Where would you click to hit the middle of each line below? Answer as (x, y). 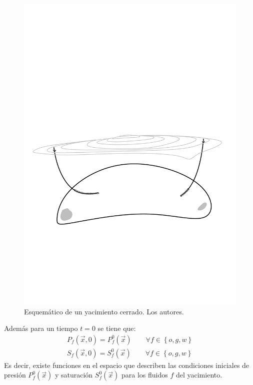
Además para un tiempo (41, 328)
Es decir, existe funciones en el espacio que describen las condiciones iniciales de (127, 365)
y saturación (74, 375)
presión (15, 375)
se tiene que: (117, 328)
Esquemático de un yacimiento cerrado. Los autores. (104, 311)
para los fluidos (144, 375)
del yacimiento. (199, 375)
